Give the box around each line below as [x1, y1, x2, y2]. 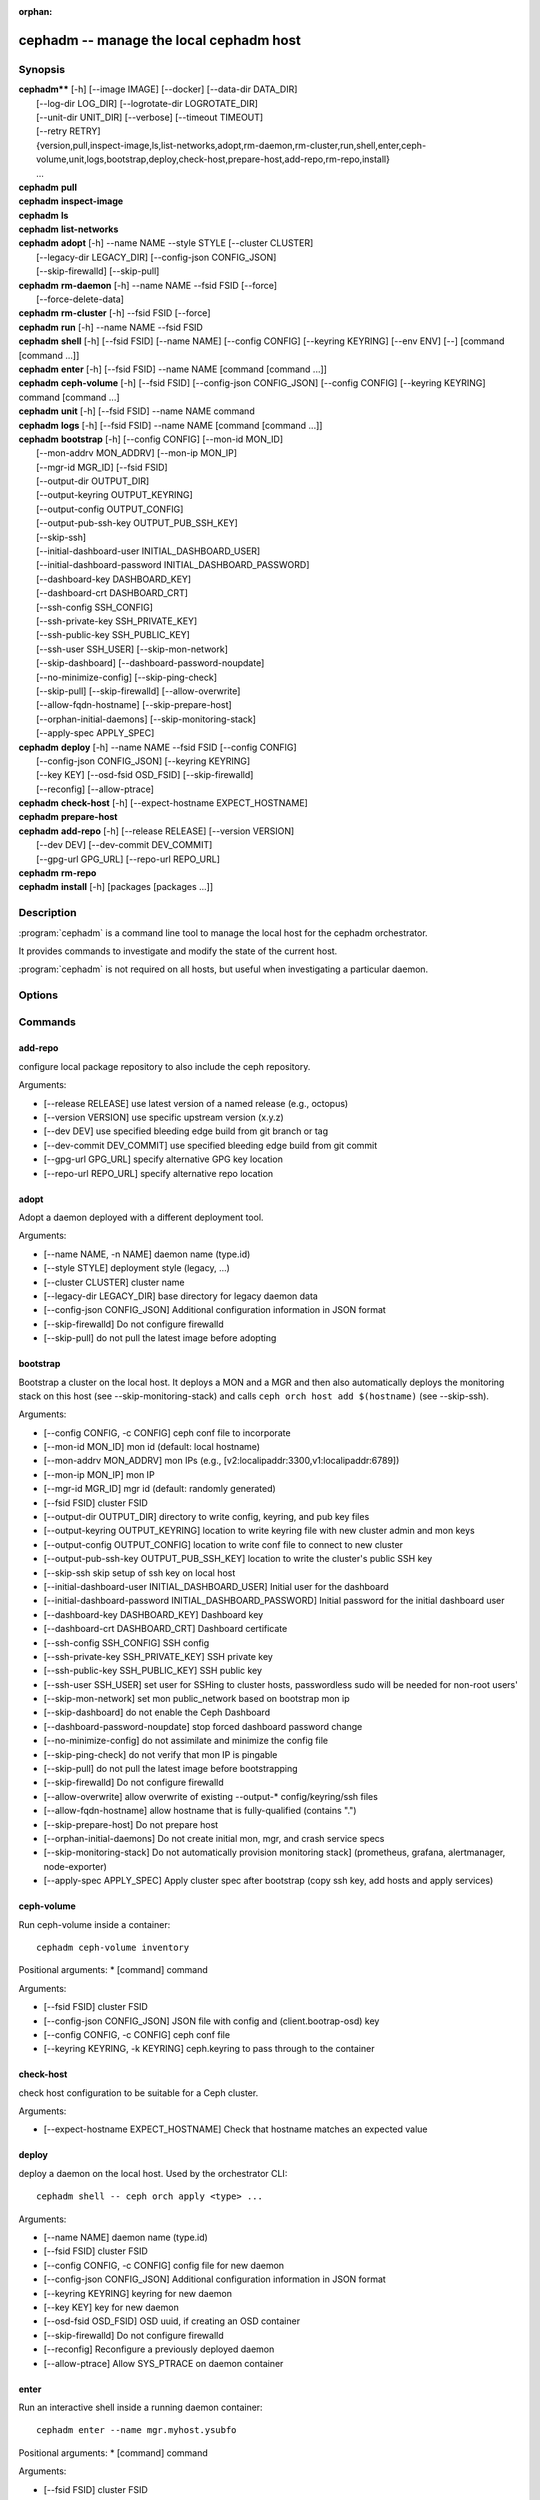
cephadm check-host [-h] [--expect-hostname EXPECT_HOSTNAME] [18, 797, 309, 809]
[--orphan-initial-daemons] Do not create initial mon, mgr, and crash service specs [43, 1833, 385, 1844]
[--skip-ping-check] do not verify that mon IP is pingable [43, 1748, 278, 1760]
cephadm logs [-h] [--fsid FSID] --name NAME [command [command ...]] [18, 419, 323, 431]
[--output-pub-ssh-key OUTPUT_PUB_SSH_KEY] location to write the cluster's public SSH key [43, 1553, 433, 1565]
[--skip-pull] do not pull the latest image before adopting [43, 1332, 277, 1344]
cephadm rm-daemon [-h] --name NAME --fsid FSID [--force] [18, 279, 278, 291]
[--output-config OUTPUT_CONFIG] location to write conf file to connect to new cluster [43, 1538, 404, 1550]
